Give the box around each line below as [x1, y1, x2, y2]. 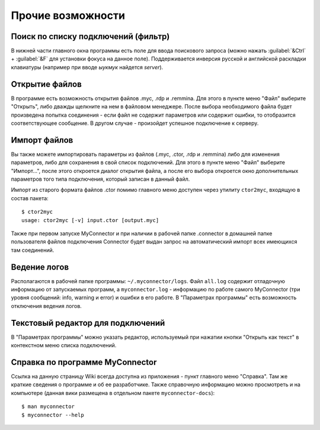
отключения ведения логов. [11, 302, 82, 309]
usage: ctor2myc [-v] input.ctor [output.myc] [21, 217, 159, 223]
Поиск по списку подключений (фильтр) [11, 31, 170, 41]
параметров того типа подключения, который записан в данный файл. [11, 175, 190, 182]
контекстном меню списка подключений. [11, 342, 117, 349]
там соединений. [11, 246, 55, 253]
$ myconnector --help [21, 412, 84, 418]
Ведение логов [11, 262, 69, 272]
